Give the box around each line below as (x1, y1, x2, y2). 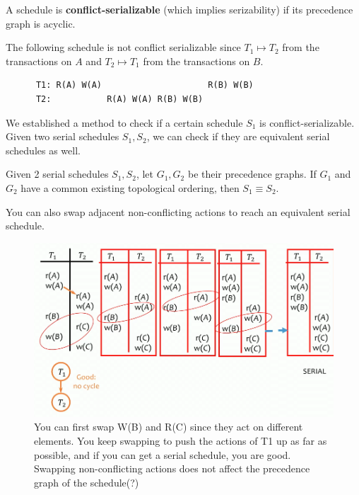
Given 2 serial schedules (6, 166, 109, 181)
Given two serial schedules (6, 129, 119, 144)
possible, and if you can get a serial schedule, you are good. (34, 447, 291, 462)
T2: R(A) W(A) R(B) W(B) (35, 93, 204, 104)
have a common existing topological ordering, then (20, 180, 240, 195)
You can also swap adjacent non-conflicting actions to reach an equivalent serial (6, 204, 351, 219)
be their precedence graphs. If (187, 166, 317, 181)
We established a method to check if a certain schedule (6, 115, 243, 130)
